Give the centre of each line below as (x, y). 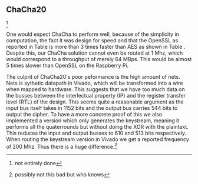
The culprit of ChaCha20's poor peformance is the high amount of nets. (93, 76)
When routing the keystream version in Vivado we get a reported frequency (98, 139)
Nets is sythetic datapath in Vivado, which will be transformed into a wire (95, 83)
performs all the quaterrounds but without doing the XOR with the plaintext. (97, 126)
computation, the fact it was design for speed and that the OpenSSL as (92, 40)
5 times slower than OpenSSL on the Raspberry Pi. (67, 65)
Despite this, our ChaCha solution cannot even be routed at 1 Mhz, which (95, 53)
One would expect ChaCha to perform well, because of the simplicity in (93, 34)
